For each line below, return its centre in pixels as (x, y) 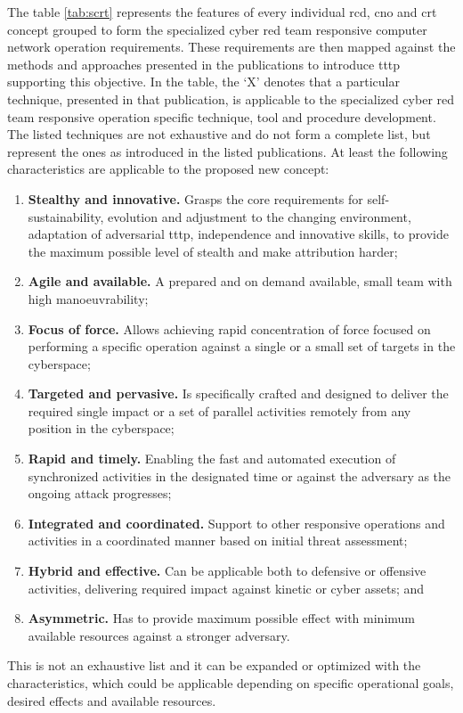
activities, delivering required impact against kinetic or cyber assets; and (226, 588)
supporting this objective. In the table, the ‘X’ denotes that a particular (203, 82)
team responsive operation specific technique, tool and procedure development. (222, 116)
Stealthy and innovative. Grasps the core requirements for (195, 198)
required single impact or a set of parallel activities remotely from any (219, 410)
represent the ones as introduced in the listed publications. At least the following (227, 151)
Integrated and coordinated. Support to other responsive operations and (236, 523)
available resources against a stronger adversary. (159, 635)
